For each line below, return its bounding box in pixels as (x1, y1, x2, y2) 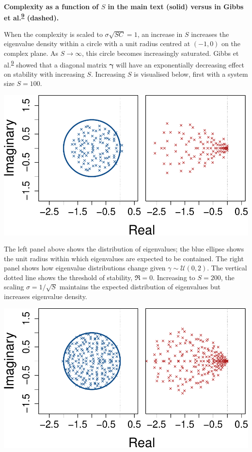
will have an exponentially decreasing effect (116, 59, 244, 69)
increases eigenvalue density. (4, 291, 87, 301)
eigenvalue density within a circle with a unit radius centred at (4, 38, 190, 49)
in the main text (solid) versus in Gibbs (108, 1, 244, 11)
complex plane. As (4, 48, 59, 58)
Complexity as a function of (4, 1, 99, 11)
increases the (191, 29, 229, 39)
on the (221, 38, 240, 49)
